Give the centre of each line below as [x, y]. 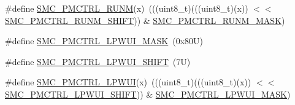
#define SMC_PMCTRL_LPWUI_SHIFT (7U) [98, 61]
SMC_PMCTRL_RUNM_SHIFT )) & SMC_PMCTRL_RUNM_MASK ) [145, 20]
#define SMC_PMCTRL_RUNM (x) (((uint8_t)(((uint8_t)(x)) [127, 8]
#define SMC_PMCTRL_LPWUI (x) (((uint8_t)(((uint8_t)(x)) [128, 82]
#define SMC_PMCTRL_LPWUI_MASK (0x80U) [104, 41]
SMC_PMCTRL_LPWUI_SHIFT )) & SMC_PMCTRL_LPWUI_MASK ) [148, 94]
